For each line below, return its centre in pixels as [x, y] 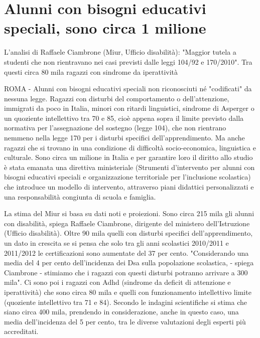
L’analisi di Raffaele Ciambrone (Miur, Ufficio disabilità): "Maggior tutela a [120, 52]
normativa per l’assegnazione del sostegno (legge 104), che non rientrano [115, 128]
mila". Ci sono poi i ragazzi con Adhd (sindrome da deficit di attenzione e [117, 282]
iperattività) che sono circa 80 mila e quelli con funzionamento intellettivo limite [128, 292]
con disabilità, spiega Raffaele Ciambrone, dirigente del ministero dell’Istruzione [127, 223]
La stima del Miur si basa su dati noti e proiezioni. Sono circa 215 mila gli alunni [129, 213]
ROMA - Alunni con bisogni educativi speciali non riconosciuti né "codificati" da [128, 89]
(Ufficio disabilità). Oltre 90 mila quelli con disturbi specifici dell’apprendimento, [128, 233]
